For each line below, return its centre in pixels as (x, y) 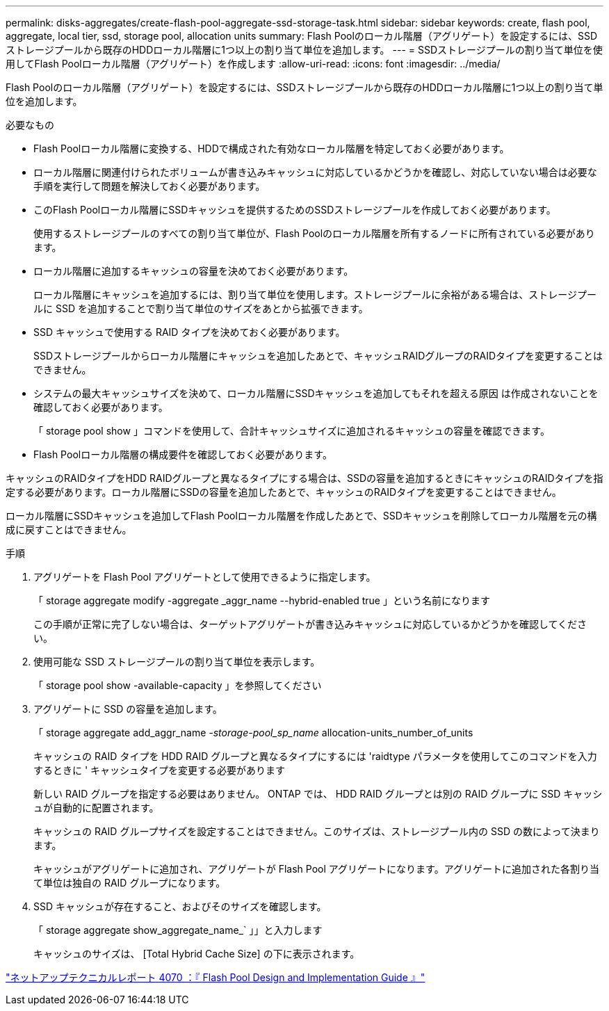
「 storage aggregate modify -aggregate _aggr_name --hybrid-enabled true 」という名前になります (262, 600)
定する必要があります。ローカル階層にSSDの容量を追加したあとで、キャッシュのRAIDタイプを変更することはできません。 (284, 492)
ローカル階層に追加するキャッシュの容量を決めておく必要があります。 (194, 271)
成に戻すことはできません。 (69, 529)
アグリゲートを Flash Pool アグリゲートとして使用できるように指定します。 (205, 577)
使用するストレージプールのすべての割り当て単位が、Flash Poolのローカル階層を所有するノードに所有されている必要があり (314, 233)
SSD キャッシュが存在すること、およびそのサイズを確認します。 (180, 906)
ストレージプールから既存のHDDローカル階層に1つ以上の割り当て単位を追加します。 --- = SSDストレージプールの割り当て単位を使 (304, 50)
